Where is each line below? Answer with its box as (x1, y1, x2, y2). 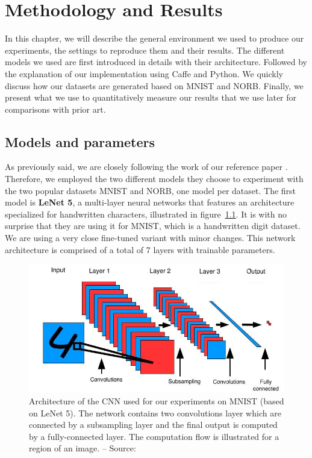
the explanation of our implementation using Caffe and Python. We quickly (5, 67, 283, 80)
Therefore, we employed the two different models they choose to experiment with (5, 172, 304, 185)
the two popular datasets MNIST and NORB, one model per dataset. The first (5, 184, 296, 196)
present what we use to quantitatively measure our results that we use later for (5, 91, 297, 104)
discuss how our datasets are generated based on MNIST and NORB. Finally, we (5, 79, 304, 92)
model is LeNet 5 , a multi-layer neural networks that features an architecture (5, 196, 295, 209)
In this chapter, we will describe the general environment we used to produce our (5, 32, 304, 45)
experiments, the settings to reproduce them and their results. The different (5, 43, 285, 56)
